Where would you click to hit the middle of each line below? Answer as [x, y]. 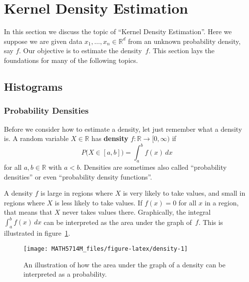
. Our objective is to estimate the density [81, 50]
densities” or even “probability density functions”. [78, 176]
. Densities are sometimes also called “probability [153, 167]
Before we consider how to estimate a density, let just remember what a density [123, 129]
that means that [28, 212]
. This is [211, 222]
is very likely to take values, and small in [184, 193]
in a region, [222, 202]
